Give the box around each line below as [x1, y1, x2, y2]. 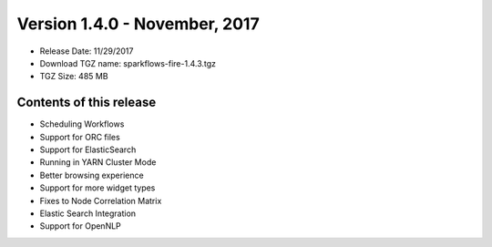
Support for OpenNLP [39, 221, 122, 232]
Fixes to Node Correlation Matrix [39, 195, 162, 206]
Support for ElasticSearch [39, 144, 137, 155]
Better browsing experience [39, 170, 145, 180]
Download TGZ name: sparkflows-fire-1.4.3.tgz [39, 57, 217, 68]
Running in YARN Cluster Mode [39, 157, 157, 168]
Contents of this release [16, 95, 157, 110]
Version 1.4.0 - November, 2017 [16, 14, 260, 34]
